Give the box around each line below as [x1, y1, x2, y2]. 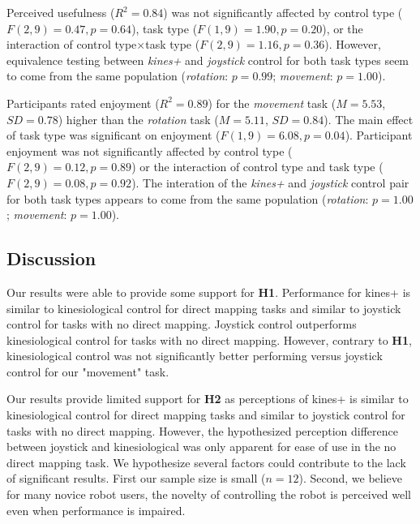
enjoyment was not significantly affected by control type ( [6, 142, 293, 159]
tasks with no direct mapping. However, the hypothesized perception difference [6, 422, 398, 439]
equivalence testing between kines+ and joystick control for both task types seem [6, 51, 409, 68]
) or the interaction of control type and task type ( [131, 158, 384, 175]
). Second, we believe [298, 470, 403, 487]
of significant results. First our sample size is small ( [6, 470, 266, 487]
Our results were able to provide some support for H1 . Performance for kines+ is [6, 283, 411, 300]
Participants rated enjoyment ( [6, 94, 160, 111]
